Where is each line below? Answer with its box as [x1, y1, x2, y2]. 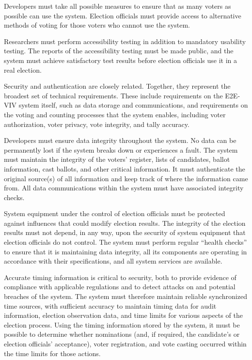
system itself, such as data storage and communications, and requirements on [18, 100, 248, 110]
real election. [4, 64, 42, 75]
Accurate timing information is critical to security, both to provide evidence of [4, 272, 236, 282]
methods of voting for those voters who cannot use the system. [4, 20, 190, 30]
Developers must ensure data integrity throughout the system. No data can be [4, 135, 236, 145]
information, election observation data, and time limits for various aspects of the [4, 310, 243, 320]
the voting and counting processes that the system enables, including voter [4, 109, 226, 119]
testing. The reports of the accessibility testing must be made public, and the [4, 46, 234, 56]
